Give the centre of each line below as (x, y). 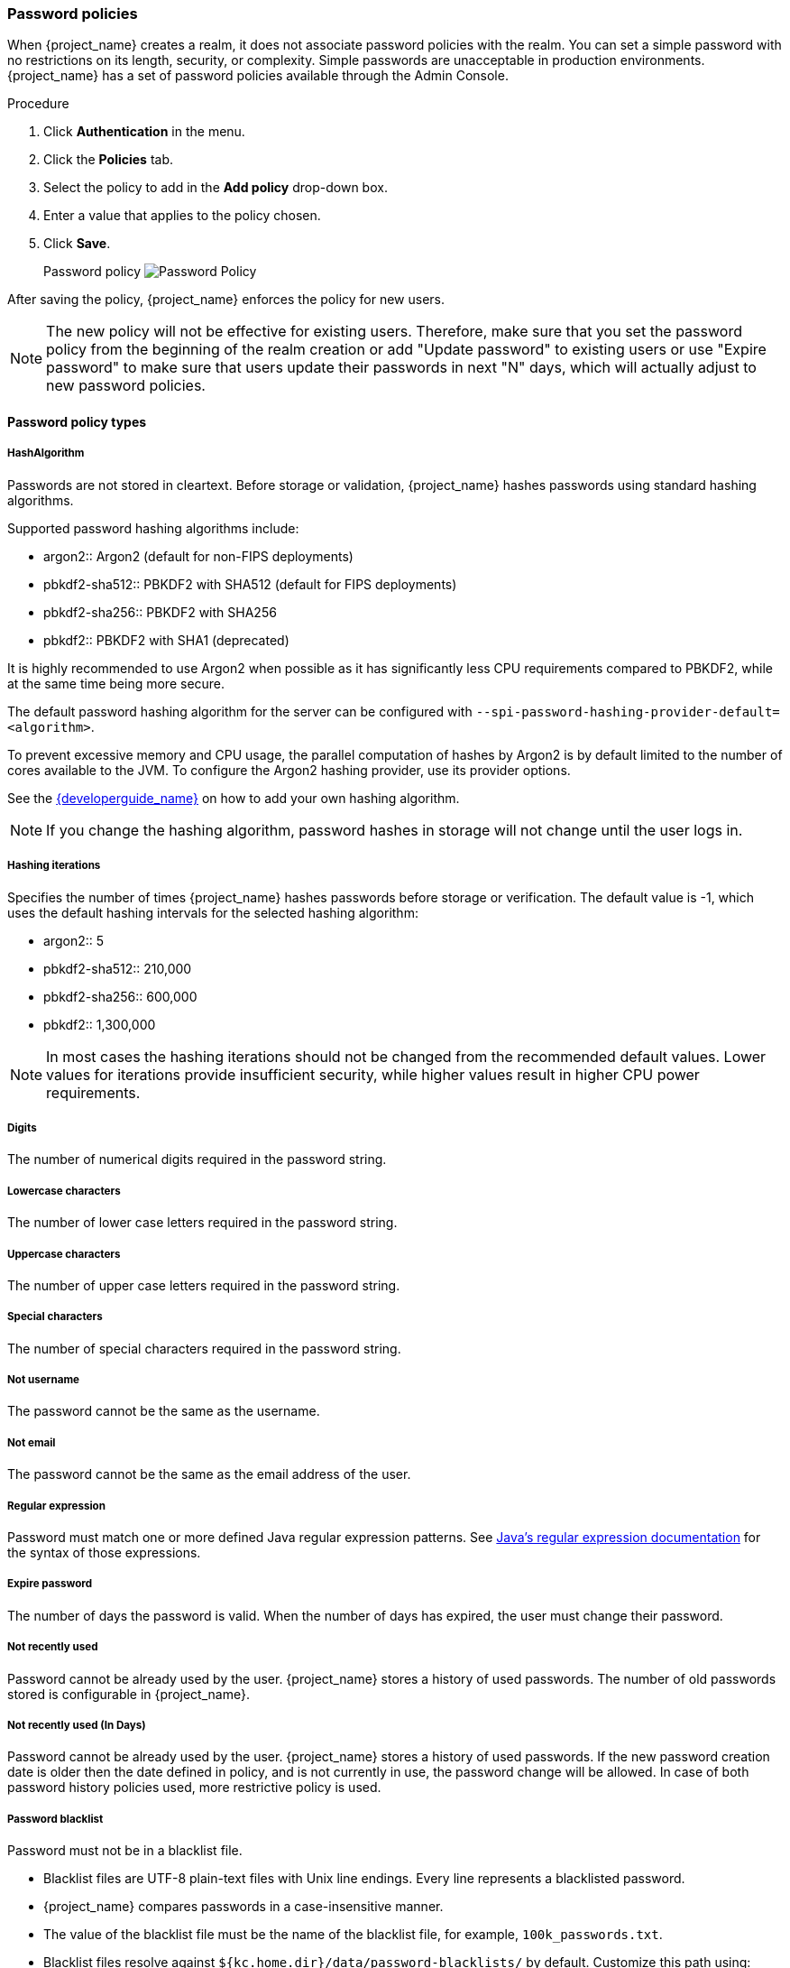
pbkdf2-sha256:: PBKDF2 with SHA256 (160, 612)
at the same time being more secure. (116, 683)
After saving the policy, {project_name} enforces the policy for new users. (226, 300)
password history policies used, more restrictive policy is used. (194, 1788)
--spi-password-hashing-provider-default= (628, 711)
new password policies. (126, 386)
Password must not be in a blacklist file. (125, 1851)
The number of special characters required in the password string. (204, 1348)
